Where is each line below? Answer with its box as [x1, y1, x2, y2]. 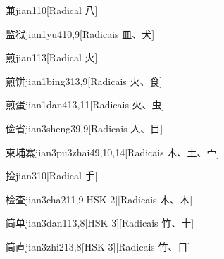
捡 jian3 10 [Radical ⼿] [6, 168, 98, 183]
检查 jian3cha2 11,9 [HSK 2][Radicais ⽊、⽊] [6, 191, 193, 206]
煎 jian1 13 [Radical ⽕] [6, 50, 98, 65]
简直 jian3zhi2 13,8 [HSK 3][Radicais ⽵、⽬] [6, 239, 191, 253]
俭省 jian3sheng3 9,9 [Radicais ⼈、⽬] [6, 120, 163, 135]
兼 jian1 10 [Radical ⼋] [6, 3, 98, 17]
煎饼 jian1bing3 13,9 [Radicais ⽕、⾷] [6, 73, 163, 88]
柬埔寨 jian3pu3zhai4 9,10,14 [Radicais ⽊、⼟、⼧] [6, 144, 220, 159]
